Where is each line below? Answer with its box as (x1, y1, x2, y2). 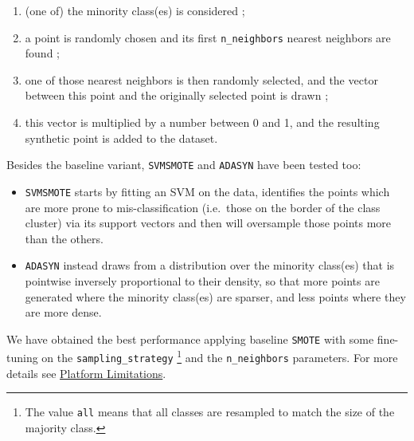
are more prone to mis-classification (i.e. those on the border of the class (25, 199, 381, 215)
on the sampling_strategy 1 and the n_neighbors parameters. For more (41, 347, 398, 366)
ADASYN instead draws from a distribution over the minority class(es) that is (25, 257, 395, 274)
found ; (25, 45, 60, 61)
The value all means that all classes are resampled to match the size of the (25, 404, 395, 420)
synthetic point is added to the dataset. (25, 129, 218, 146)
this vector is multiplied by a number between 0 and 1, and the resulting (25, 114, 380, 131)
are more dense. (25, 304, 102, 321)
